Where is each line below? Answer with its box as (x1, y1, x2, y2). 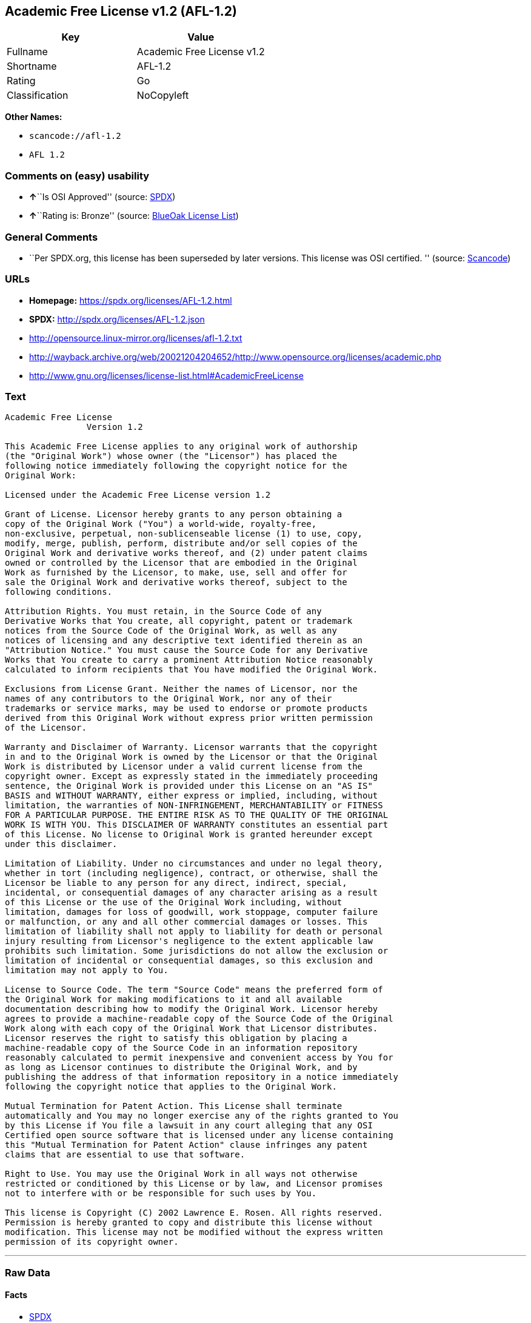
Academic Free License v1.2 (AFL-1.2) (5, 4, 237, 19)
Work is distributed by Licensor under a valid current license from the (5, 762, 363, 772)
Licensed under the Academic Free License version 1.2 (5, 490, 271, 500)
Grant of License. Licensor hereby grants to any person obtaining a (5, 509, 342, 520)
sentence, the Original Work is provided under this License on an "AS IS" (5, 781, 373, 791)
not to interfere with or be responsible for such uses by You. (5, 1188, 317, 1199)
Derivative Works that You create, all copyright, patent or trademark (5, 616, 353, 626)
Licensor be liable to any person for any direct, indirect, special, (5, 878, 347, 888)
